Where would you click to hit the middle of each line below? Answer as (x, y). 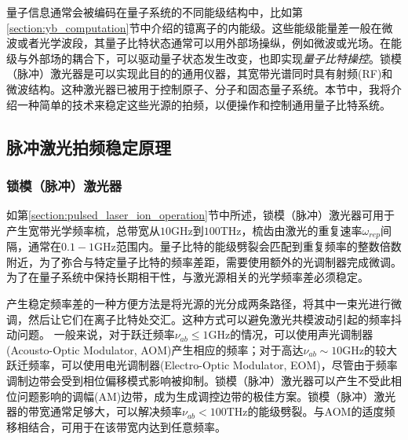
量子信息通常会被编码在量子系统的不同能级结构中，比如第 (155, 12)
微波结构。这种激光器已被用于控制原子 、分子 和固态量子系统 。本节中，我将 (199, 88)
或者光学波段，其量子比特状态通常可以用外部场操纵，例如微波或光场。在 (204, 43)
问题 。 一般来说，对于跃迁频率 (96, 334)
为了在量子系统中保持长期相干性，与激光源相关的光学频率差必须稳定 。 (188, 277)
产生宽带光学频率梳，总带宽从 (83, 230)
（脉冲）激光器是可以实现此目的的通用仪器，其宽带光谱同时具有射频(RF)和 (200, 73)
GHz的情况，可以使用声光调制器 (291, 334)
